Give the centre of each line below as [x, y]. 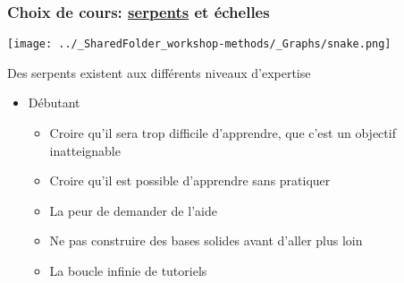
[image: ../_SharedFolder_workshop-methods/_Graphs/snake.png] [199, 44]
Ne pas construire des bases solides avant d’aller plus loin [206, 240]
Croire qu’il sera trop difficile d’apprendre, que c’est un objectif [223, 133]
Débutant [54, 103]
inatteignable [85, 150]
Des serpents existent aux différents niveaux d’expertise [159, 72]
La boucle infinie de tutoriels [128, 271]
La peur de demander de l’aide [133, 210]
